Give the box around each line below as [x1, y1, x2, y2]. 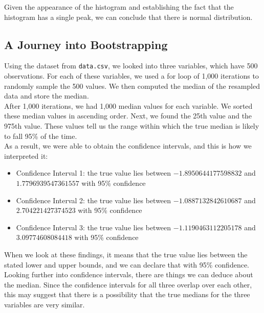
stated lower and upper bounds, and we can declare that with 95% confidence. [4, 259, 249, 270]
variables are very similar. [4, 299, 85, 309]
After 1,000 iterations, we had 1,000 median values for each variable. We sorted [4, 100, 253, 111]
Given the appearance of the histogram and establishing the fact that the [4, 2, 234, 12]
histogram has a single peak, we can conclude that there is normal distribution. [4, 11, 253, 22]
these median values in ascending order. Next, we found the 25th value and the [4, 110, 252, 121]
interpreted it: [4, 150, 48, 161]
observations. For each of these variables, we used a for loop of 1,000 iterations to [4, 70, 259, 81]
